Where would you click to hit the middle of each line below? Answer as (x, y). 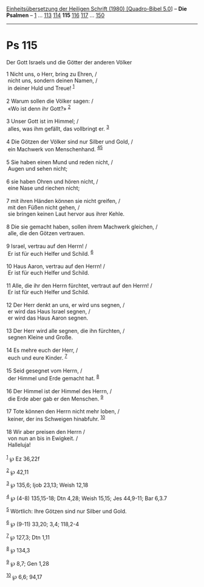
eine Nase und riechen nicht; (44, 188)
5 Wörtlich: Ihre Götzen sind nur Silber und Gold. (66, 511)
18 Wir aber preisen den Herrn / (46, 431)
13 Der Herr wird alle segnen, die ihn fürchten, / (66, 331)
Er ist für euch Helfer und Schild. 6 (51, 253)
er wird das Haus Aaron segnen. (48, 318)
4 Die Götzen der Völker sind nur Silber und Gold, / (70, 142)
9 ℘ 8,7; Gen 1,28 (28, 563)
